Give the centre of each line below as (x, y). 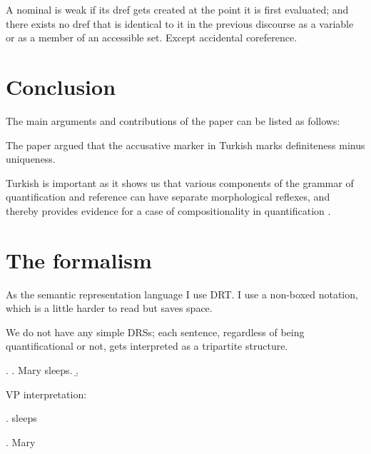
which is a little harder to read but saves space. (109, 308)
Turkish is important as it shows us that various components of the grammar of (180, 182)
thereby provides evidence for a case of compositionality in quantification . (168, 210)
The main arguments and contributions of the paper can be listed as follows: (173, 120)
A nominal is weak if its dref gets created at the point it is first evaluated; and (177, 9)
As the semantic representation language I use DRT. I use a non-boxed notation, (182, 294)
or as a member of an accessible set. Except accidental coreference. (152, 37)
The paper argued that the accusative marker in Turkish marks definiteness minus (185, 145)
